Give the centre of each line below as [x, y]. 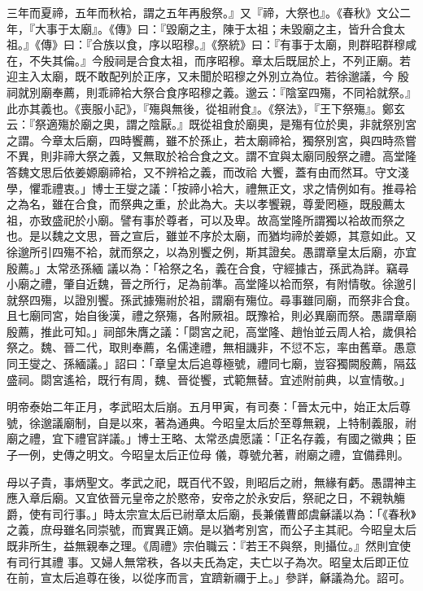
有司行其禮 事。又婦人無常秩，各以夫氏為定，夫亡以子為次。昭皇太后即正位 [208, 561]
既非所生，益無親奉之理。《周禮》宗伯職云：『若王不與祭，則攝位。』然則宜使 [209, 545]
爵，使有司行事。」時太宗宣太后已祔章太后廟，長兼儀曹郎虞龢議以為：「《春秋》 [211, 513]
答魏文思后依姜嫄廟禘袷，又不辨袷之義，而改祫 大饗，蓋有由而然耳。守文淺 [208, 171]
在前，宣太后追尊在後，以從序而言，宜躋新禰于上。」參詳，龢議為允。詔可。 [209, 578]
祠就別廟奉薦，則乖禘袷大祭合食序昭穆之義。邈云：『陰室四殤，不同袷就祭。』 [211, 92]
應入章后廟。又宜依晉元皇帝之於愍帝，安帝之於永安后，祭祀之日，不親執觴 [206, 498]
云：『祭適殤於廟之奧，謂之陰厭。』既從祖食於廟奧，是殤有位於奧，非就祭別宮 [211, 124]
